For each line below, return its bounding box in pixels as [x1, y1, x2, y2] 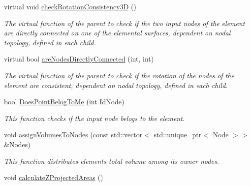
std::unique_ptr [154, 129, 202, 140]
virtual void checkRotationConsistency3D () [4, 1, 136, 11]
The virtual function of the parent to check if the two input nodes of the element [4, 18, 245, 28]
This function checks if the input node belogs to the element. [4, 113, 185, 123]
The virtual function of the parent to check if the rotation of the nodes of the [4, 70, 234, 80]
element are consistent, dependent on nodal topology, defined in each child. [4, 80, 228, 90]
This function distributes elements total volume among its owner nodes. [4, 155, 219, 166]
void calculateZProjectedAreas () [4, 172, 103, 183]
